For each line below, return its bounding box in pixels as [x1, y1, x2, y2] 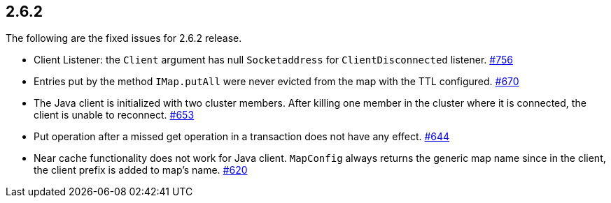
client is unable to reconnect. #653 [34, 109, 195, 121]
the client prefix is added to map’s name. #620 [34, 164, 248, 176]
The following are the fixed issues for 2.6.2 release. [6, 32, 242, 45]
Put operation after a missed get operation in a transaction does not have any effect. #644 [34, 130, 450, 143]
